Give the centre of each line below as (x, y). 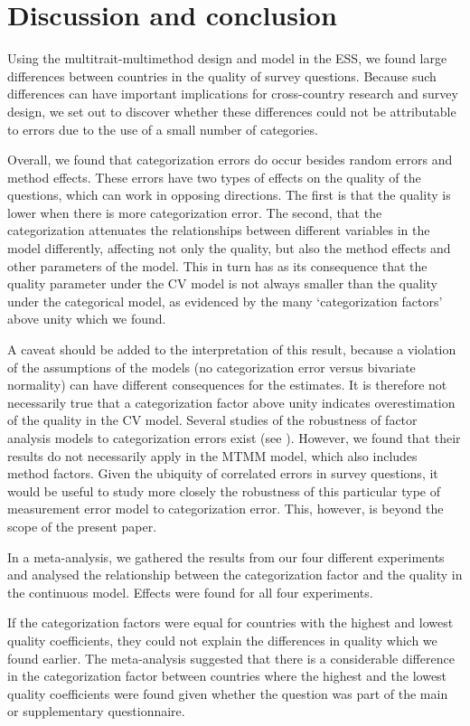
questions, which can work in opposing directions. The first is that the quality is (229, 195)
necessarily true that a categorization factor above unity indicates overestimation (231, 402)
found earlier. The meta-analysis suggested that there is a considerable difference (231, 658)
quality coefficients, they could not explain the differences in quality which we (222, 640)
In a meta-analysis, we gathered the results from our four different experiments (226, 556)
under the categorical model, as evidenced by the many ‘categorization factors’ (225, 301)
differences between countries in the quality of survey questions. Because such (222, 75)
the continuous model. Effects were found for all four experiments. (190, 592)
